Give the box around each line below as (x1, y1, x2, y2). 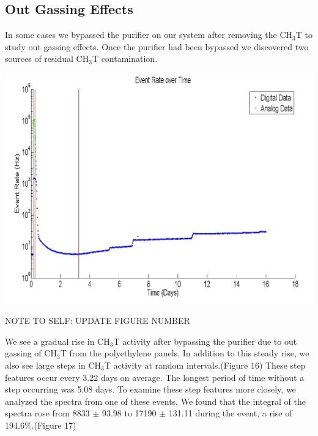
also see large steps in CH (5, 358, 102, 371)
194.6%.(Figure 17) (5, 418, 76, 431)
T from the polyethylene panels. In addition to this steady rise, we (60, 347, 309, 359)
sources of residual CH (5, 52, 89, 65)
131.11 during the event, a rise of (168, 407, 292, 419)
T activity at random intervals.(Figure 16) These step (104, 358, 306, 371)
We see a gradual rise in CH (5, 334, 110, 347)
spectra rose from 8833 (5, 407, 90, 419)
